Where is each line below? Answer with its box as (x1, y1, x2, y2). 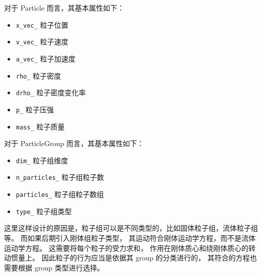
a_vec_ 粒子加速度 (16, 53, 76, 63)
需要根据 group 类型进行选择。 (4, 262, 104, 272)
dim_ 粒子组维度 (16, 155, 69, 165)
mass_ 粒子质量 (16, 121, 65, 131)
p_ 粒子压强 (16, 104, 54, 114)
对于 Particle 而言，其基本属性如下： (4, 3, 124, 13)
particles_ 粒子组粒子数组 (16, 189, 104, 199)
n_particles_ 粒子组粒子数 (16, 172, 104, 182)
